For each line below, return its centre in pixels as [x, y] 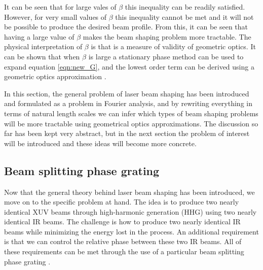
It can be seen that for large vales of [60, 7]
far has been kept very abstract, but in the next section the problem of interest [127, 133]
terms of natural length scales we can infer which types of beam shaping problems [131, 113]
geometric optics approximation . [55, 76]
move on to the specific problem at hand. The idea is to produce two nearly [122, 202]
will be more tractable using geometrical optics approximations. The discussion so [131, 123]
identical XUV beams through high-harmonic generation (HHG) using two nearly [130, 211]
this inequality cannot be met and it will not [184, 16]
